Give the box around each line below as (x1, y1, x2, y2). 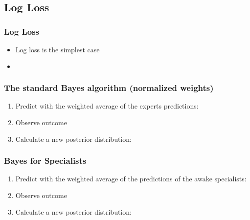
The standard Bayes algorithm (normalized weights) (4, 82, 214, 94)
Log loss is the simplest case (15, 44, 100, 54)
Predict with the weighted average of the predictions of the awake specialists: (15, 174, 247, 184)
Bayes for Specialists (4, 154, 87, 167)
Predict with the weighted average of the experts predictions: (15, 101, 199, 111)
